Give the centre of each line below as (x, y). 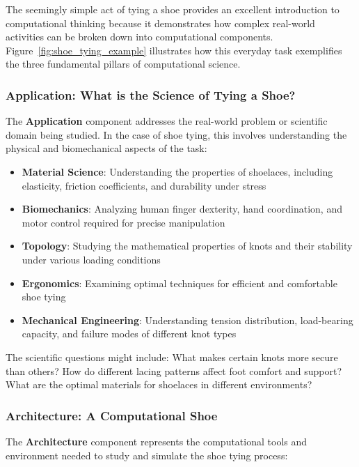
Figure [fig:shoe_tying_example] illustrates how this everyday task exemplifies (174, 50)
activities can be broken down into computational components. (139, 37)
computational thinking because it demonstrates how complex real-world (160, 23)
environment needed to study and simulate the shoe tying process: (147, 455)
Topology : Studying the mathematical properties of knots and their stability (187, 246)
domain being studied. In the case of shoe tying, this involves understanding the (176, 134)
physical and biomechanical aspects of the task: (106, 148)
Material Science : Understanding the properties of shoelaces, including (177, 171)
